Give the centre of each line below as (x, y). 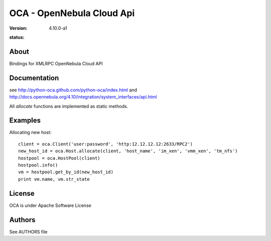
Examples (25, 120)
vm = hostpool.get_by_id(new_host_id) (66, 172)
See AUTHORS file (28, 231)
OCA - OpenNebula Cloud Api (72, 13)
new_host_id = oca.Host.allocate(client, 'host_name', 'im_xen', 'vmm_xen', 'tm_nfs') (128, 151)
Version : (18, 28)
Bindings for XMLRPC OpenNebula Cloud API (56, 63)
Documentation (34, 78)
